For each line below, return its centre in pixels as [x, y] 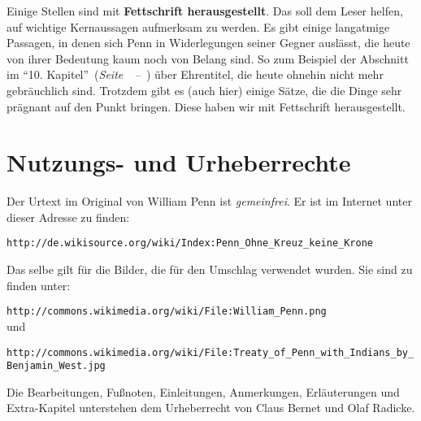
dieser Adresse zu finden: [68, 217]
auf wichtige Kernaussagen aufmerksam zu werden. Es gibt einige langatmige [198, 26]
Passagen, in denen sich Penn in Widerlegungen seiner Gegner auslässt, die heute [208, 43]
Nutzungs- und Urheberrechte [179, 162]
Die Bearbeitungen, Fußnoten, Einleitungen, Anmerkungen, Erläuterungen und [203, 391]
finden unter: [39, 285]
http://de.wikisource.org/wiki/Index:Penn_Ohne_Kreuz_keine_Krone [190, 243]
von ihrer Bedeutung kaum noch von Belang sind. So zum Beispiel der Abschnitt [208, 58]
